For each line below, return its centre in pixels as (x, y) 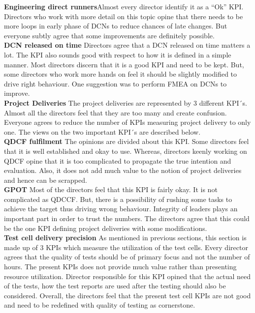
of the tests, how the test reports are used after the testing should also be (115, 286)
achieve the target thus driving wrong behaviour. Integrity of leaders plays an (121, 209)
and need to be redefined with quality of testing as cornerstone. (100, 305)
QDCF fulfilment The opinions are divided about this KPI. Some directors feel (127, 141)
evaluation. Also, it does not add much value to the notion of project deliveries (123, 170)
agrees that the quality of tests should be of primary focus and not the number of (127, 257)
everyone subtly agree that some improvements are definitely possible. (109, 35)
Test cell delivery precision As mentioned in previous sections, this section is (125, 238)
